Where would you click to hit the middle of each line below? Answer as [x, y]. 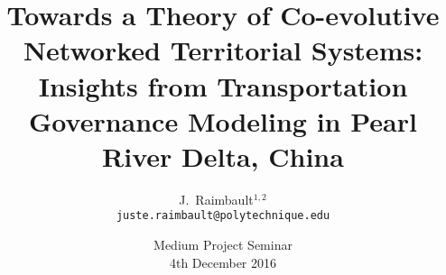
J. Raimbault [216, 199]
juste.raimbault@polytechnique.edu [223, 216]
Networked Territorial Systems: [223, 50]
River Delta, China [223, 156]
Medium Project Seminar [223, 245]
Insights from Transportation [223, 85]
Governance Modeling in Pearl [223, 120]
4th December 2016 [223, 262]
